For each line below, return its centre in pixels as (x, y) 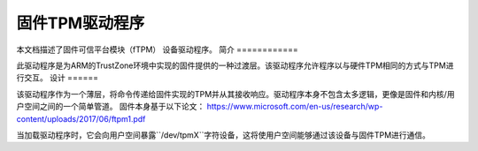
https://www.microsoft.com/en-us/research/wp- (295, 107)
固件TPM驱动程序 (81, 23)
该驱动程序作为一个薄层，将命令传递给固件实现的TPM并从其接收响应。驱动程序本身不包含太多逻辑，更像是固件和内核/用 (235, 94)
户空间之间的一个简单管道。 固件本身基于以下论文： (111, 107)
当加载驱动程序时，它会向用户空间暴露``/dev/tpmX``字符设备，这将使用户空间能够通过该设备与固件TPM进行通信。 (224, 135)
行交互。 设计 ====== (58, 78)
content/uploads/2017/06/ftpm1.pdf (81, 118)
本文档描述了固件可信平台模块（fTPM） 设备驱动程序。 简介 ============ (157, 49)
